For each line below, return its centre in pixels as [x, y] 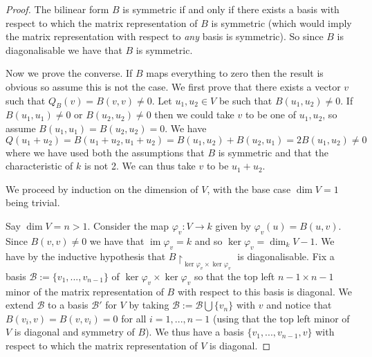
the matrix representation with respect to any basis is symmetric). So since [165, 36]
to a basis [68, 305]
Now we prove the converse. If [69, 73]
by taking [149, 305]
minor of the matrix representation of [85, 291]
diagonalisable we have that [64, 49]
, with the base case [249, 189]
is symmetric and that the [273, 152]
